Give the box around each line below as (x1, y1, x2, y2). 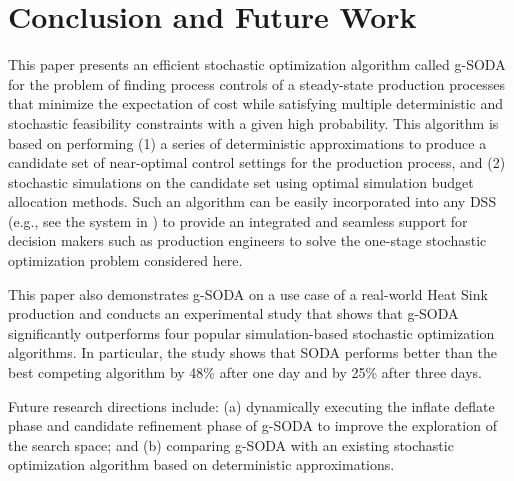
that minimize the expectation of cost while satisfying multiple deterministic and (8, 93, 504, 114)
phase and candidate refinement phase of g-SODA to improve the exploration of (8, 415, 497, 436)
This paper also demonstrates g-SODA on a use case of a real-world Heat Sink (8, 283, 488, 304)
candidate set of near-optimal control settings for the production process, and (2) (8, 152, 506, 173)
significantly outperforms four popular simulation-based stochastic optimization (8, 322, 495, 343)
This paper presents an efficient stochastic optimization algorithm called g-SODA (8, 54, 506, 75)
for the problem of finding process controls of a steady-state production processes (8, 73, 506, 94)
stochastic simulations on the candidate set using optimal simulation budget (8, 171, 474, 192)
